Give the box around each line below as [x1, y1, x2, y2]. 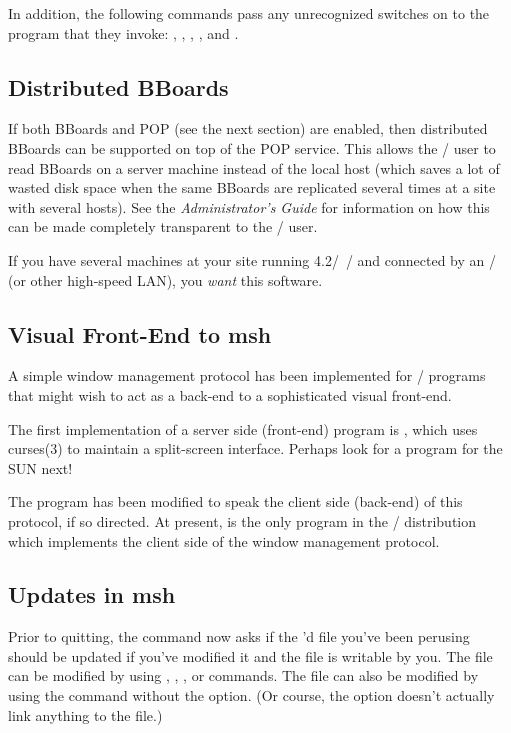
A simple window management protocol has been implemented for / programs [8, 365, 486, 386]
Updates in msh [8, 579, 176, 610]
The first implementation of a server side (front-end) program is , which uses [8, 418, 478, 439]
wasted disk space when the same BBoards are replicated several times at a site [8, 177, 496, 198]
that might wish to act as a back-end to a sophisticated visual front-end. [8, 384, 452, 405]
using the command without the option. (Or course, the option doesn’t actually [8, 685, 495, 706]
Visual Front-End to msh [8, 318, 272, 349]
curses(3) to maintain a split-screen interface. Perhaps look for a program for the [8, 438, 503, 459]
